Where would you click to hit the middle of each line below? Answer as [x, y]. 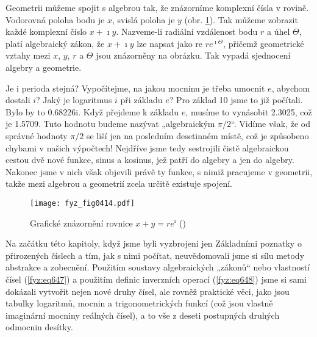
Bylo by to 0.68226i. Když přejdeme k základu [92, 111]
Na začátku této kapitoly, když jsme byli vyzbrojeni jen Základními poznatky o [154, 243]
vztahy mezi [28, 55]
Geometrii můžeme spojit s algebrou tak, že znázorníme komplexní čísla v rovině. [157, 7]
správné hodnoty [37, 135]
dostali [18, 100]
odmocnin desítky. [39, 327]
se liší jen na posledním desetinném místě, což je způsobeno [198, 135]
